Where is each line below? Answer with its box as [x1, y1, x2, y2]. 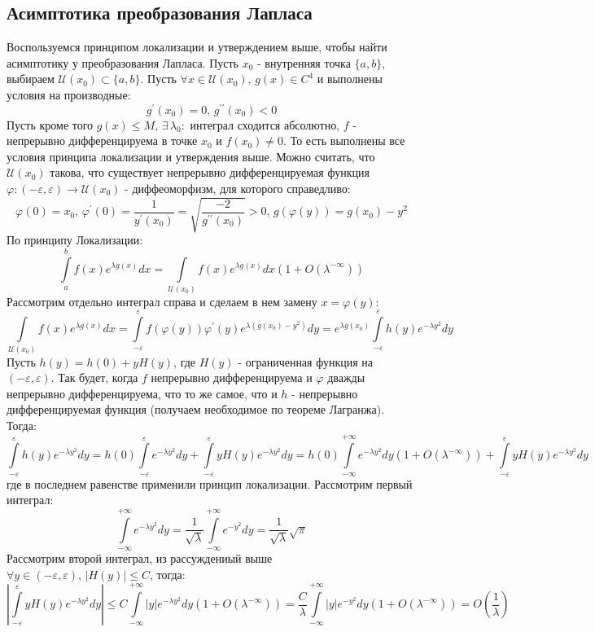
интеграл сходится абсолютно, [190, 116, 340, 133]
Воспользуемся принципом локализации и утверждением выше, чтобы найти [7, 38, 387, 55]
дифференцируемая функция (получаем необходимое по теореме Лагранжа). [7, 401, 385, 418]
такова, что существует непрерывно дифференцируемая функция [50, 164, 370, 181]
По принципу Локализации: [7, 231, 143, 248]
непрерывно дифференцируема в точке [7, 132, 198, 149]
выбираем [7, 70, 55, 87]
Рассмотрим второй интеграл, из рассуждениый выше [7, 550, 273, 567]
